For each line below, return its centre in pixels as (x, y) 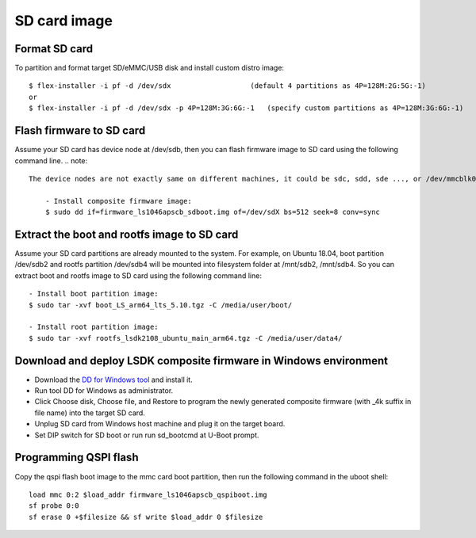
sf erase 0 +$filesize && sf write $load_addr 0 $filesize (146, 517)
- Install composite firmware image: (118, 201)
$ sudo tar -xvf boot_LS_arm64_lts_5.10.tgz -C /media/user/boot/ (161, 305)
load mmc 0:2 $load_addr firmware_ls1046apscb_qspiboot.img (148, 494)
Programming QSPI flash (77, 458)
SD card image (63, 21)
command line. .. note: (51, 160)
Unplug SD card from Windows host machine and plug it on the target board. (160, 424)
